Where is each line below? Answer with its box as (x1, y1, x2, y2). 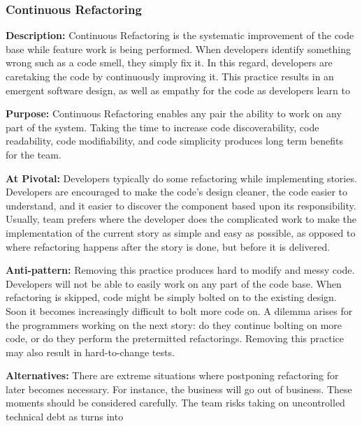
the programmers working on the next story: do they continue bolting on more (6, 317, 342, 332)
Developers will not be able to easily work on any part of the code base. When (6, 276, 342, 291)
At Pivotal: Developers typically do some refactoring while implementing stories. (6, 170, 357, 185)
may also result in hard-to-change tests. (6, 344, 175, 359)
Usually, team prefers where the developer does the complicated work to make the (6, 212, 357, 226)
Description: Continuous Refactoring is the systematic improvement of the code (6, 28, 354, 43)
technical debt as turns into (6, 409, 124, 424)
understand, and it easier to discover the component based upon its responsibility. (6, 198, 356, 212)
